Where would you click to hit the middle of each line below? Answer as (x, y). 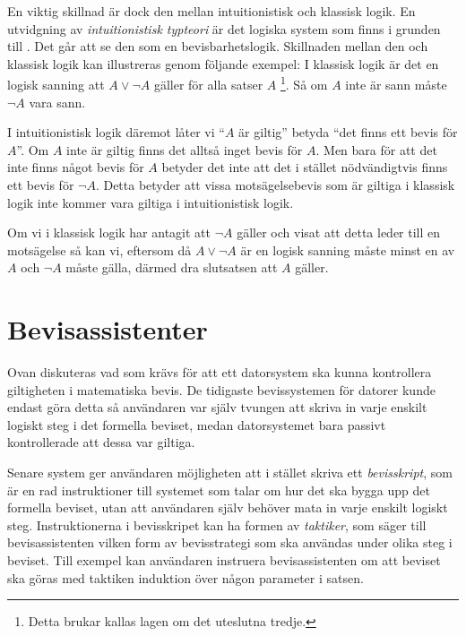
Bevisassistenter (108, 329)
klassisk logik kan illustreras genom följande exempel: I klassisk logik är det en (223, 63)
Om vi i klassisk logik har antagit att (109, 232)
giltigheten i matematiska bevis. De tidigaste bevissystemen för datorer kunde (221, 389)
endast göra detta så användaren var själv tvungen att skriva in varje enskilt (217, 407)
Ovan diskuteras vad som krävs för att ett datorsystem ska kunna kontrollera (220, 372)
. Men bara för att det (376, 149)
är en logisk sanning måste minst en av (348, 249)
